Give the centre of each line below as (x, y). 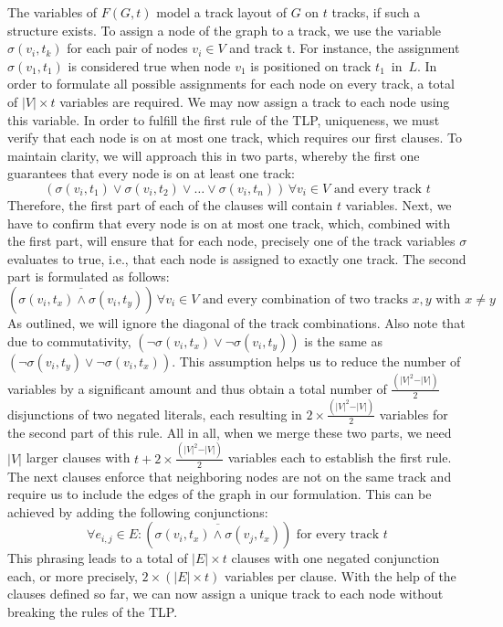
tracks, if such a (376, 12)
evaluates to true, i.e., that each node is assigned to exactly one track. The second (237, 258)
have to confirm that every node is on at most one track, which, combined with (229, 223)
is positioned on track (311, 65)
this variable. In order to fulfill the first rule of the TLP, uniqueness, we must (224, 119)
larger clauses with (78, 457)
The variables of (52, 12)
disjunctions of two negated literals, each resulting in (155, 414)
